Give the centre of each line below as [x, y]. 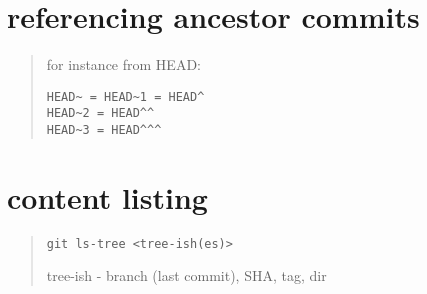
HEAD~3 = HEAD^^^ [104, 130]
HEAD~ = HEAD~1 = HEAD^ [125, 96]
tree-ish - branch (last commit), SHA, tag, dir [186, 275]
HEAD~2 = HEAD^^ [100, 113]
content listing [107, 196]
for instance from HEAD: [123, 64]
